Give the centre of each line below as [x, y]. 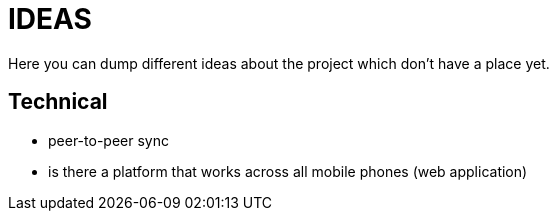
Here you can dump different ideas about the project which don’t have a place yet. [279, 63]
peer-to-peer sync [108, 140]
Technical [58, 102]
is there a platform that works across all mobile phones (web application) [288, 171]
